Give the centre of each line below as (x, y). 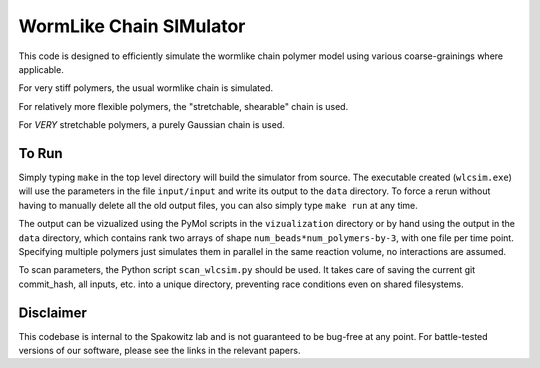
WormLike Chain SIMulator (132, 26)
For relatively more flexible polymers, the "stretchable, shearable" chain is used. (183, 106)
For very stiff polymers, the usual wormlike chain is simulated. (146, 88)
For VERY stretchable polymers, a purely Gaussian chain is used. (151, 125)
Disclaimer (52, 312)
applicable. (41, 69)
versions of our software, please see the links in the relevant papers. (159, 351)
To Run (41, 153)
